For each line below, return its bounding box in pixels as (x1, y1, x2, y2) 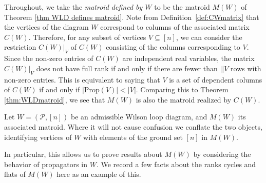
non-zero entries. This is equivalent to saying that (4, 74, 160, 85)
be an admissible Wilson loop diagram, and (71, 111, 207, 122)
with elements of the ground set (83, 131, 183, 142)
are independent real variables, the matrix (122, 53, 255, 64)
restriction (4, 42, 36, 52)
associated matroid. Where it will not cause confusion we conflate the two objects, (4, 121, 262, 132)
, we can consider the (176, 31, 242, 42)
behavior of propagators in (4, 158, 88, 169)
